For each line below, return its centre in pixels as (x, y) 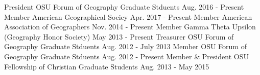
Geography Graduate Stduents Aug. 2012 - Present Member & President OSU (127, 56)
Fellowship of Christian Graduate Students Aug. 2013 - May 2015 (107, 66)
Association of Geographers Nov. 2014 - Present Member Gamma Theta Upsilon (130, 27)
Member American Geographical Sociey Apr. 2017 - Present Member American (128, 16)
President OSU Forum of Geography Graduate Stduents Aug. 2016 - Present (124, 7)
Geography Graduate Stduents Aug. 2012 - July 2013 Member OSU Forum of (125, 46)
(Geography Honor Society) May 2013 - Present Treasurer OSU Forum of (119, 36)
